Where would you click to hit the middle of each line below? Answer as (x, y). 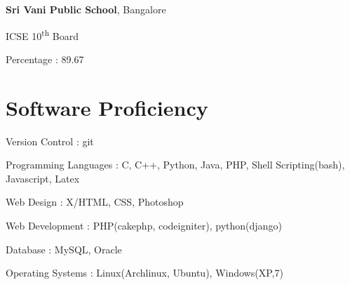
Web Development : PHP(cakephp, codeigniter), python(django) (144, 225)
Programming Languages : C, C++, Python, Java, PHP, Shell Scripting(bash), (175, 165)
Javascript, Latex (43, 178)
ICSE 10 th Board (42, 34)
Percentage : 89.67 (45, 59)
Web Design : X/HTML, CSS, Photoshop (95, 202)
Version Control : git (50, 141)
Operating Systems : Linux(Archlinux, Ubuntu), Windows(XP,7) (144, 273)
